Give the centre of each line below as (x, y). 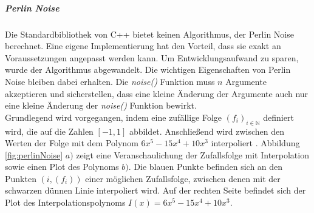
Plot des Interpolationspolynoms (65, 202)
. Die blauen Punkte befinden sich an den (206, 167)
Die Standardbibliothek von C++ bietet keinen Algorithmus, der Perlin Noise (149, 34)
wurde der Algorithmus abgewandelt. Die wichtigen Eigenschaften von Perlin (148, 69)
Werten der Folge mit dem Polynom (72, 143)
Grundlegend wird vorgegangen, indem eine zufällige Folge (114, 117)
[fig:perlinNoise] (34, 154)
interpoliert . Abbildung (255, 143)
